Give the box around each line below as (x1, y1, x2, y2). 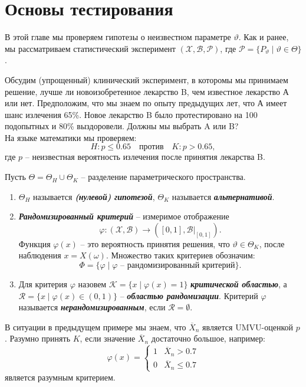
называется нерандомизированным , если (18, 301, 166, 313)
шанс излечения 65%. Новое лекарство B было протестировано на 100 (5, 108, 258, 120)
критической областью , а (190, 278, 287, 290)
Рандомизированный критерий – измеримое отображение (18, 210, 229, 222)
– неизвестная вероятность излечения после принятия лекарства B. (25, 150, 265, 163)
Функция (18, 237, 51, 250)
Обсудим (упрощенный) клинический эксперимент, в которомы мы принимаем (5, 73, 288, 86)
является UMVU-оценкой (202, 320, 293, 333)
